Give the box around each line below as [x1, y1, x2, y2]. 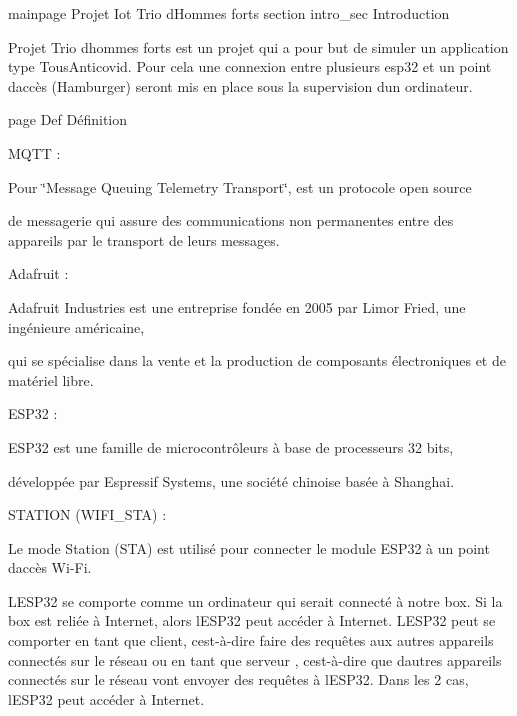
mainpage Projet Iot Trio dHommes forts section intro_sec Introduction [8, 3, 450, 23]
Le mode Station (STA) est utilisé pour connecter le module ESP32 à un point [8, 537, 490, 558]
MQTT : [8, 142, 61, 163]
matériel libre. [8, 369, 94, 390]
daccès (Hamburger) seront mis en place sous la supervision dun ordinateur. [8, 75, 473, 96]
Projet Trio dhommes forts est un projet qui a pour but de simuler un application [8, 36, 509, 57]
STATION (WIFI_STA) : [8, 504, 167, 525]
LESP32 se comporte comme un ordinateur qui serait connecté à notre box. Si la [8, 590, 503, 611]
